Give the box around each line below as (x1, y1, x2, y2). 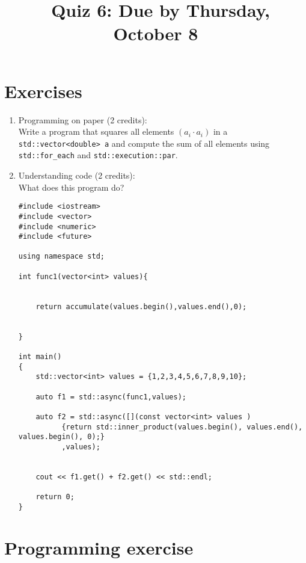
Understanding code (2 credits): (18, 169, 135, 181)
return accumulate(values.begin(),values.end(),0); (35, 302, 247, 311)
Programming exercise (4, 535, 194, 559)
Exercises (4, 78, 82, 103)
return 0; (35, 493, 75, 502)
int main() (18, 352, 62, 361)
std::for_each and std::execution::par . (18, 149, 178, 161)
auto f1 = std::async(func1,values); (35, 392, 186, 401)
